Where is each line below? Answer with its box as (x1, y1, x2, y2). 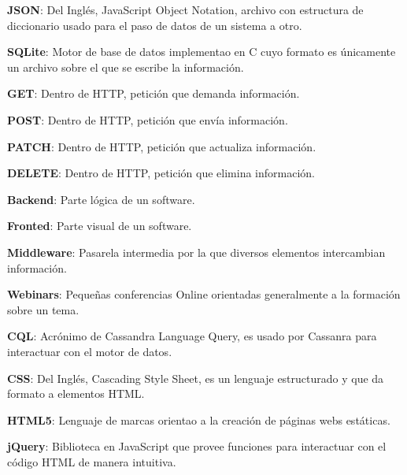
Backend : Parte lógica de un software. (7, 191, 195, 207)
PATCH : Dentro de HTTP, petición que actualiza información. (7, 138, 316, 154)
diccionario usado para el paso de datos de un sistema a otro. (7, 17, 302, 33)
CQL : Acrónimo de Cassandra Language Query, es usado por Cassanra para (7, 328, 377, 344)
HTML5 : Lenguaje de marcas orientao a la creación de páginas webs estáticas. (7, 411, 390, 428)
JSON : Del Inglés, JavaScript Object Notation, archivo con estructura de (7, 2, 364, 17)
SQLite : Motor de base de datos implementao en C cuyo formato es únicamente (7, 43, 396, 60)
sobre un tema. (7, 301, 80, 317)
